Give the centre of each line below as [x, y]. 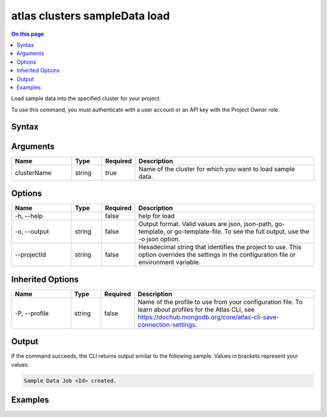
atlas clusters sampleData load [91, 16]
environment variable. [170, 262]
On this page [28, 34]
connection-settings [167, 324]
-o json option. [159, 239]
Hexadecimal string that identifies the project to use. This [220, 247]
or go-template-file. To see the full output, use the [238, 232]
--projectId [31, 255]
